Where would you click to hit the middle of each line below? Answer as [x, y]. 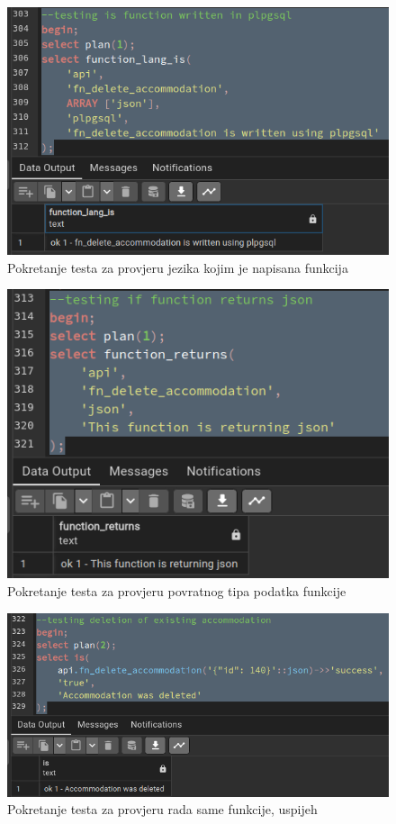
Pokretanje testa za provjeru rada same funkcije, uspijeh [162, 809]
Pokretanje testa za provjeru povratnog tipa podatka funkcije [177, 590]
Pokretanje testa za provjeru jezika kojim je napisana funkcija [178, 267]
